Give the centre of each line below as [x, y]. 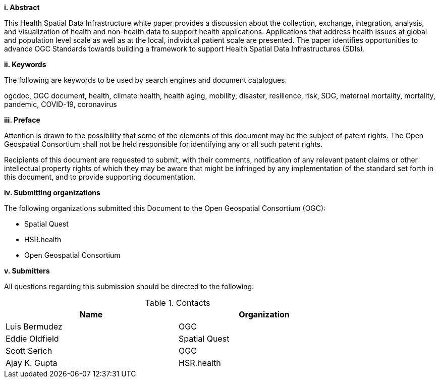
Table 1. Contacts [178, 303]
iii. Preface [22, 120]
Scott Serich [29, 351]
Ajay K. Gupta [32, 363]
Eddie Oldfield [32, 339]
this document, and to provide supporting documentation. [100, 177]
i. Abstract [22, 7]
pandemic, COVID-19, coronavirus [61, 104]
